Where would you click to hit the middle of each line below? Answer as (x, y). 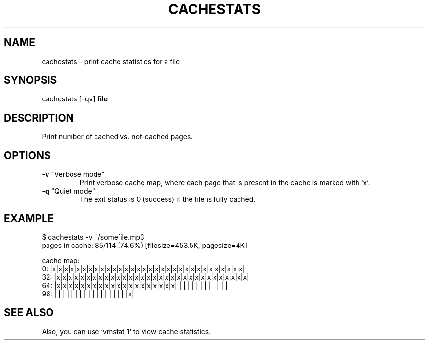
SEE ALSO (29, 313)
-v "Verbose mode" (73, 174)
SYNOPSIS (31, 80)
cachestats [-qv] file (75, 99)
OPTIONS (27, 155)
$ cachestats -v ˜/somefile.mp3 (93, 237)
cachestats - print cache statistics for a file (111, 61)
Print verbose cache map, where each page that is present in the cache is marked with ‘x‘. (225, 183)
